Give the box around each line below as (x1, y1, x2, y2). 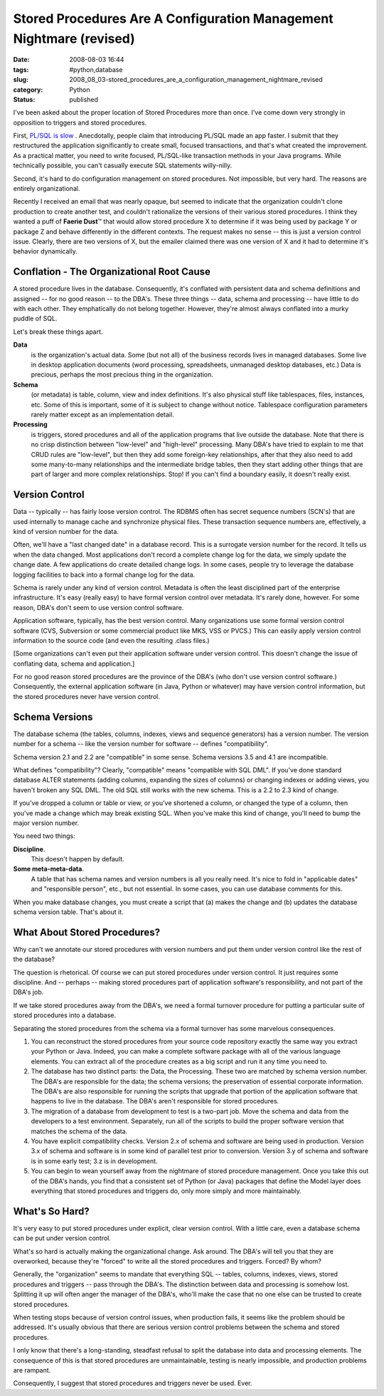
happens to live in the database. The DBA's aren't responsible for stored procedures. (31, 1097, 279, 1106)
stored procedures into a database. (13, 1011, 117, 1019)
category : (13, 85, 43, 94)
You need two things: (13, 831, 75, 840)
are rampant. (13, 1365, 51, 1374)
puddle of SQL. (13, 314, 58, 323)
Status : (13, 95, 36, 103)
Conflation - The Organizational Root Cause (13, 266, 211, 278)
